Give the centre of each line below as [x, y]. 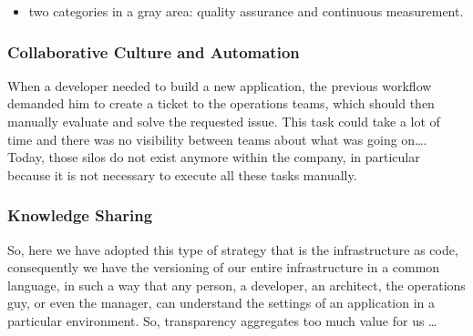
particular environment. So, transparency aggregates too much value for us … [222, 320]
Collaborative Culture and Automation [154, 51]
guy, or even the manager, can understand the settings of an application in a [221, 303]
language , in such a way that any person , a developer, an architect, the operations [236, 285]
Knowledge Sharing [80, 215]
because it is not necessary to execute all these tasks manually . [182, 174]
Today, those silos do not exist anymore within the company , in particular [214, 157]
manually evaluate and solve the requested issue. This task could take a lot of [224, 121]
